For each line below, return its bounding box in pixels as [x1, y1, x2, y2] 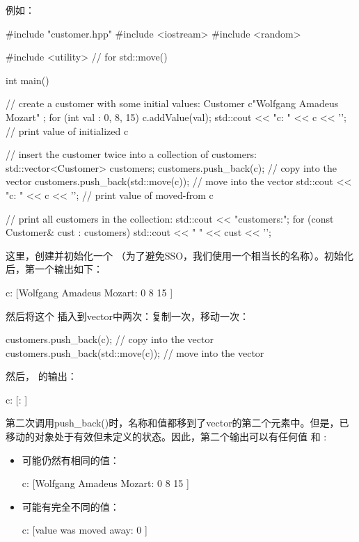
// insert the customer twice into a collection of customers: [6, 147, 257, 161]
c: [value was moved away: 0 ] [22, 523, 147, 537]
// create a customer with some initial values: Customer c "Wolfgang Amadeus [6, 96, 339, 111]
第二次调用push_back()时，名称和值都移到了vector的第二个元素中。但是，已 [6, 415, 349, 430]
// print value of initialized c [6, 123, 129, 138]
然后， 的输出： [6, 369, 77, 383]
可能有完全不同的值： [22, 499, 120, 513]
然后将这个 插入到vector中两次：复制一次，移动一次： [6, 308, 250, 323]
